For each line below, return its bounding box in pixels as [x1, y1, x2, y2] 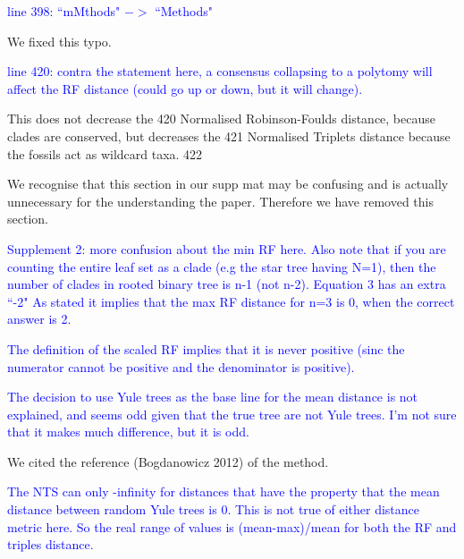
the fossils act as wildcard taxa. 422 [7, 144, 203, 163]
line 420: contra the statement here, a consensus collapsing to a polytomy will [7, 62, 433, 80]
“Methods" [155, 2, 213, 20]
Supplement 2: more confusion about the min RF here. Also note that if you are [7, 239, 446, 258]
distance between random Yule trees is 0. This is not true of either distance [7, 500, 420, 519]
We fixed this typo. [7, 31, 112, 50]
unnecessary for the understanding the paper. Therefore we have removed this [7, 191, 434, 210]
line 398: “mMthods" [7, 2, 121, 20]
